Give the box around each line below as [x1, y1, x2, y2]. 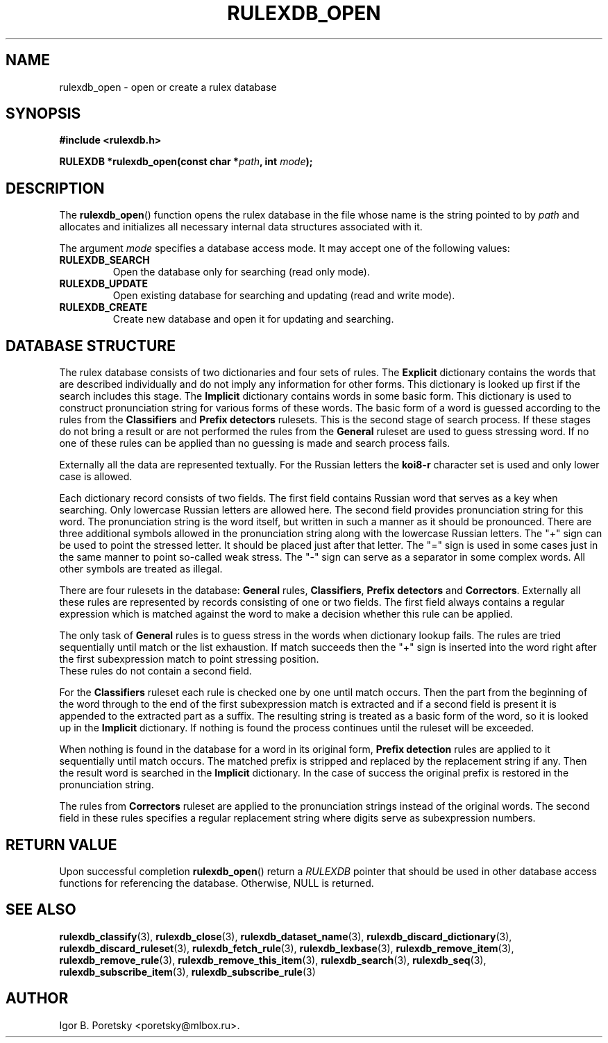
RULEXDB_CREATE [59, 301, 148, 314]
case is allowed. [59, 470, 133, 483]
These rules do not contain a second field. [59, 665, 252, 677]
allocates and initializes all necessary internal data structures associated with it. [59, 221, 423, 233]
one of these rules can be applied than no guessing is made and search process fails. [59, 437, 450, 450]
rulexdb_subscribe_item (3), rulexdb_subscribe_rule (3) [59, 965, 316, 978]
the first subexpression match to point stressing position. [59, 653, 319, 665]
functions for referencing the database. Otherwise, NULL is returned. [59, 876, 374, 889]
